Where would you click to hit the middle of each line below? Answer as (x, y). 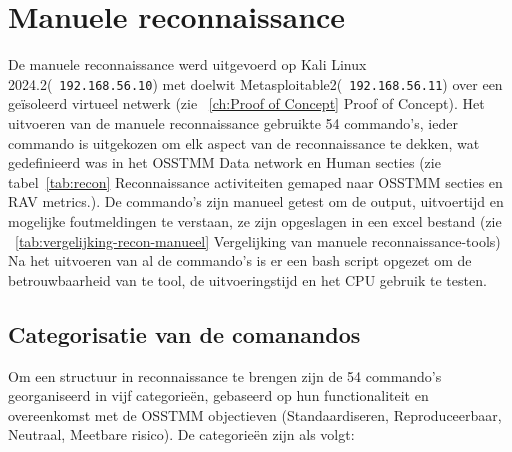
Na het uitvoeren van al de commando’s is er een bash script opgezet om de (240, 260)
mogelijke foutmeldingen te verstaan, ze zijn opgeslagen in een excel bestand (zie (255, 220)
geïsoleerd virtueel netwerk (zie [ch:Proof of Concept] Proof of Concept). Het (246, 103)
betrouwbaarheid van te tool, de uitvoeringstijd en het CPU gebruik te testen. (247, 279)
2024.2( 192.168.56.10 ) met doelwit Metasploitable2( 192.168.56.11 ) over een (255, 83)
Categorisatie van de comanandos (184, 333)
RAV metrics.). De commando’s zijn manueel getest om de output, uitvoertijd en (256, 201)
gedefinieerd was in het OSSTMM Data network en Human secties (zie (224, 162)
